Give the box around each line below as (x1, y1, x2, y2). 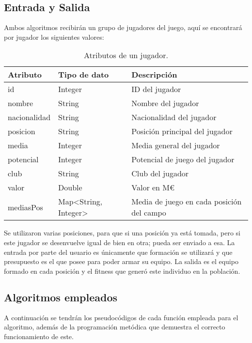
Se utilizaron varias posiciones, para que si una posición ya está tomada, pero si (4, 228, 240, 238)
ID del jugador (131, 83, 181, 95)
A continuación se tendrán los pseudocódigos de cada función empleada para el (4, 312, 238, 322)
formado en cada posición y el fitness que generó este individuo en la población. (4, 265, 240, 276)
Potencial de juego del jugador (131, 154, 235, 165)
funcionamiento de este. (4, 331, 74, 341)
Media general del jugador (131, 140, 220, 151)
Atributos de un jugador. (83, 49, 168, 61)
